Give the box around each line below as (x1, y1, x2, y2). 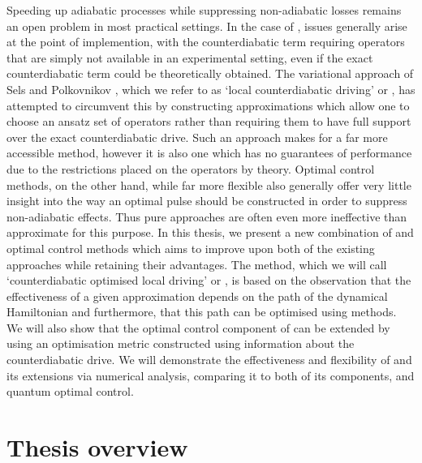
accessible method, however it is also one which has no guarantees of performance (6, 144, 412, 161)
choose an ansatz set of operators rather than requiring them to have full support (6, 113, 411, 130)
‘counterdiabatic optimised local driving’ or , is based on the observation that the (6, 272, 411, 289)
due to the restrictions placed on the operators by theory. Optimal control (6, 160, 375, 177)
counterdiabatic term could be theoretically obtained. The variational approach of (6, 65, 414, 82)
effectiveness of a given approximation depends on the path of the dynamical (6, 287, 388, 304)
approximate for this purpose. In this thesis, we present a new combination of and (6, 224, 414, 241)
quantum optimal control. (6, 383, 134, 400)
